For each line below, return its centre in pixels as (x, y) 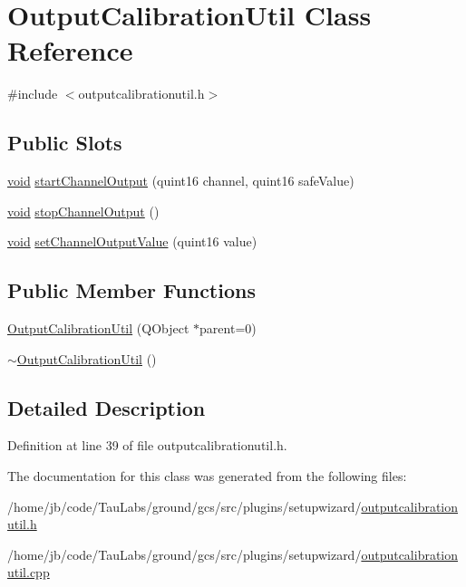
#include (33, 94)
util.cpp (29, 572)
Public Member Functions (131, 290)
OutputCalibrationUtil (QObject (98, 328)
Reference (70, 50)
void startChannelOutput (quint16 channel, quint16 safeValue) (181, 181)
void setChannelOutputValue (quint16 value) (132, 241)
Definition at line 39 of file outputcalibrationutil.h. (147, 445)
